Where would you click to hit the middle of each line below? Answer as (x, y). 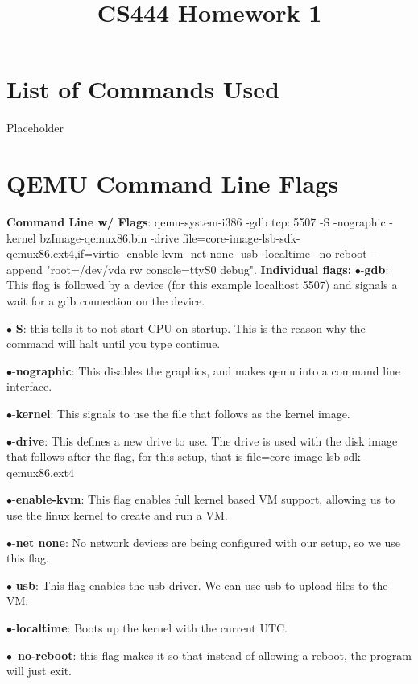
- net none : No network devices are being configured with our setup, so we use (207, 542)
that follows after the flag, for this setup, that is (125, 456)
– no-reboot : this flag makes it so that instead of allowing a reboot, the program (212, 655)
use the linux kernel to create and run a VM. (117, 514)
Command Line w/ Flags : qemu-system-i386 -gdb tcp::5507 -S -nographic (196, 222)
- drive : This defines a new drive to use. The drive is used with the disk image (205, 440)
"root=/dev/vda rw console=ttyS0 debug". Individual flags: (199, 269)
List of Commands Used (143, 89)
